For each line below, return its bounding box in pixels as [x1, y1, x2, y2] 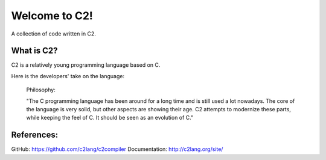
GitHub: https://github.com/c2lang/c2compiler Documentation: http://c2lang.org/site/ [11, 146, 223, 153]
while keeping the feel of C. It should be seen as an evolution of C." [26, 114, 194, 122]
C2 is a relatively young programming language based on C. [11, 61, 161, 69]
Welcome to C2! [11, 9, 94, 22]
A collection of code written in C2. [11, 30, 97, 37]
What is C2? [11, 46, 58, 56]
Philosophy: [26, 86, 56, 93]
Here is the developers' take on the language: [11, 72, 125, 79]
